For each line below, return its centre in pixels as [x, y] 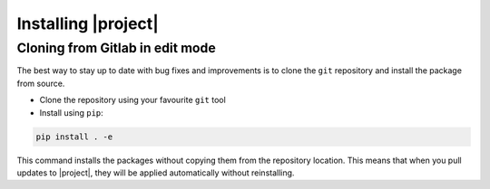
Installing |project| [88, 24]
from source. [41, 83]
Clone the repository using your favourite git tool [132, 100]
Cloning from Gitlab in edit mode [117, 48]
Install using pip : [71, 112]
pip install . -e [74, 137]
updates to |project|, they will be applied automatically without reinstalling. [156, 173]
